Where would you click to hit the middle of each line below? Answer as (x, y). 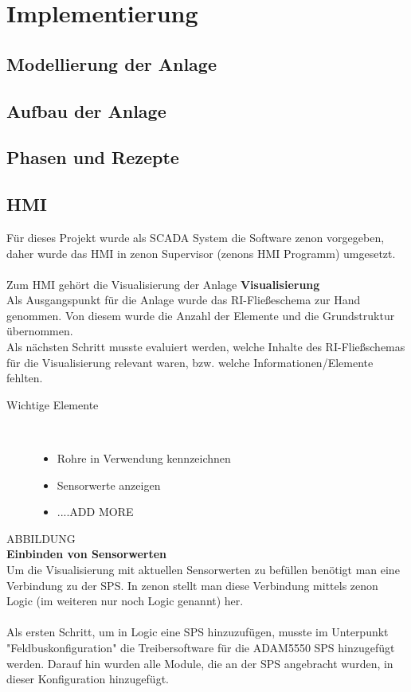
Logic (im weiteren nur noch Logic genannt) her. (125, 601)
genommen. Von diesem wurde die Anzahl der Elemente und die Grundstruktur (201, 315)
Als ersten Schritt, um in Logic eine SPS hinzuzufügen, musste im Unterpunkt (198, 632)
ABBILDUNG (41, 538)
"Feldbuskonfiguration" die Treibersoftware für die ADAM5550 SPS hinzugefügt (201, 647)
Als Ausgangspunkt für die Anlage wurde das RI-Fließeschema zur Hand (184, 300)
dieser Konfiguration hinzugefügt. (88, 679)
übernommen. (40, 331)
